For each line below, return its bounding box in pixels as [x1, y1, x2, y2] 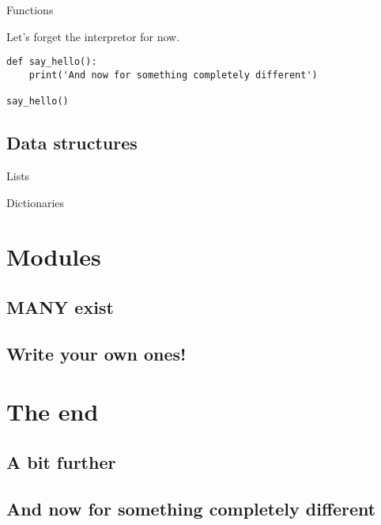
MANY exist [6, 294, 114, 319]
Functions [6, 2, 54, 17]
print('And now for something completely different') [28, 69, 318, 81]
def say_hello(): [6, 56, 97, 68]
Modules [6, 240, 101, 273]
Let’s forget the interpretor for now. [6, 28, 180, 44]
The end [6, 395, 99, 428]
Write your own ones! [6, 341, 187, 365]
